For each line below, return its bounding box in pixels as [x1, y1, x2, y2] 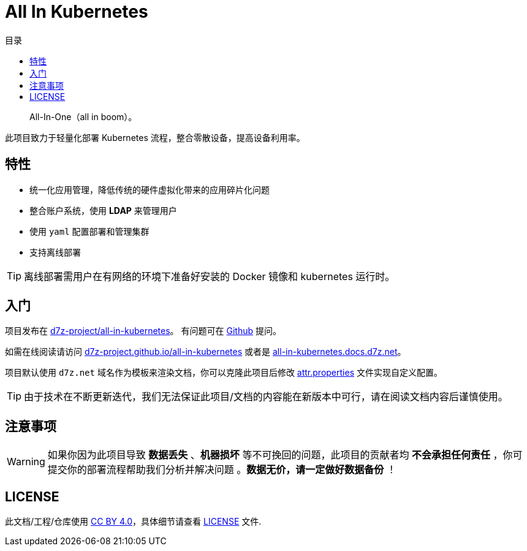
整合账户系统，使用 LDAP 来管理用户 [29, 205, 177, 216]
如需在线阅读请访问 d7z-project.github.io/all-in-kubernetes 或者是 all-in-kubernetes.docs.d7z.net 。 [5, 346, 406, 357]
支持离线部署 [29, 246, 81, 257]
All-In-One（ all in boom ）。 [29, 111, 137, 122]
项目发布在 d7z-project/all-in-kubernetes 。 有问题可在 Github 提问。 [5, 325, 281, 336]
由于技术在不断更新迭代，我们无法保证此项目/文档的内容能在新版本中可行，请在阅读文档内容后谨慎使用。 [24, 390, 508, 403]
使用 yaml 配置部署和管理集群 [29, 226, 150, 237]
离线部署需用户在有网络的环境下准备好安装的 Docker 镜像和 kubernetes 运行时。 [24, 270, 395, 283]
